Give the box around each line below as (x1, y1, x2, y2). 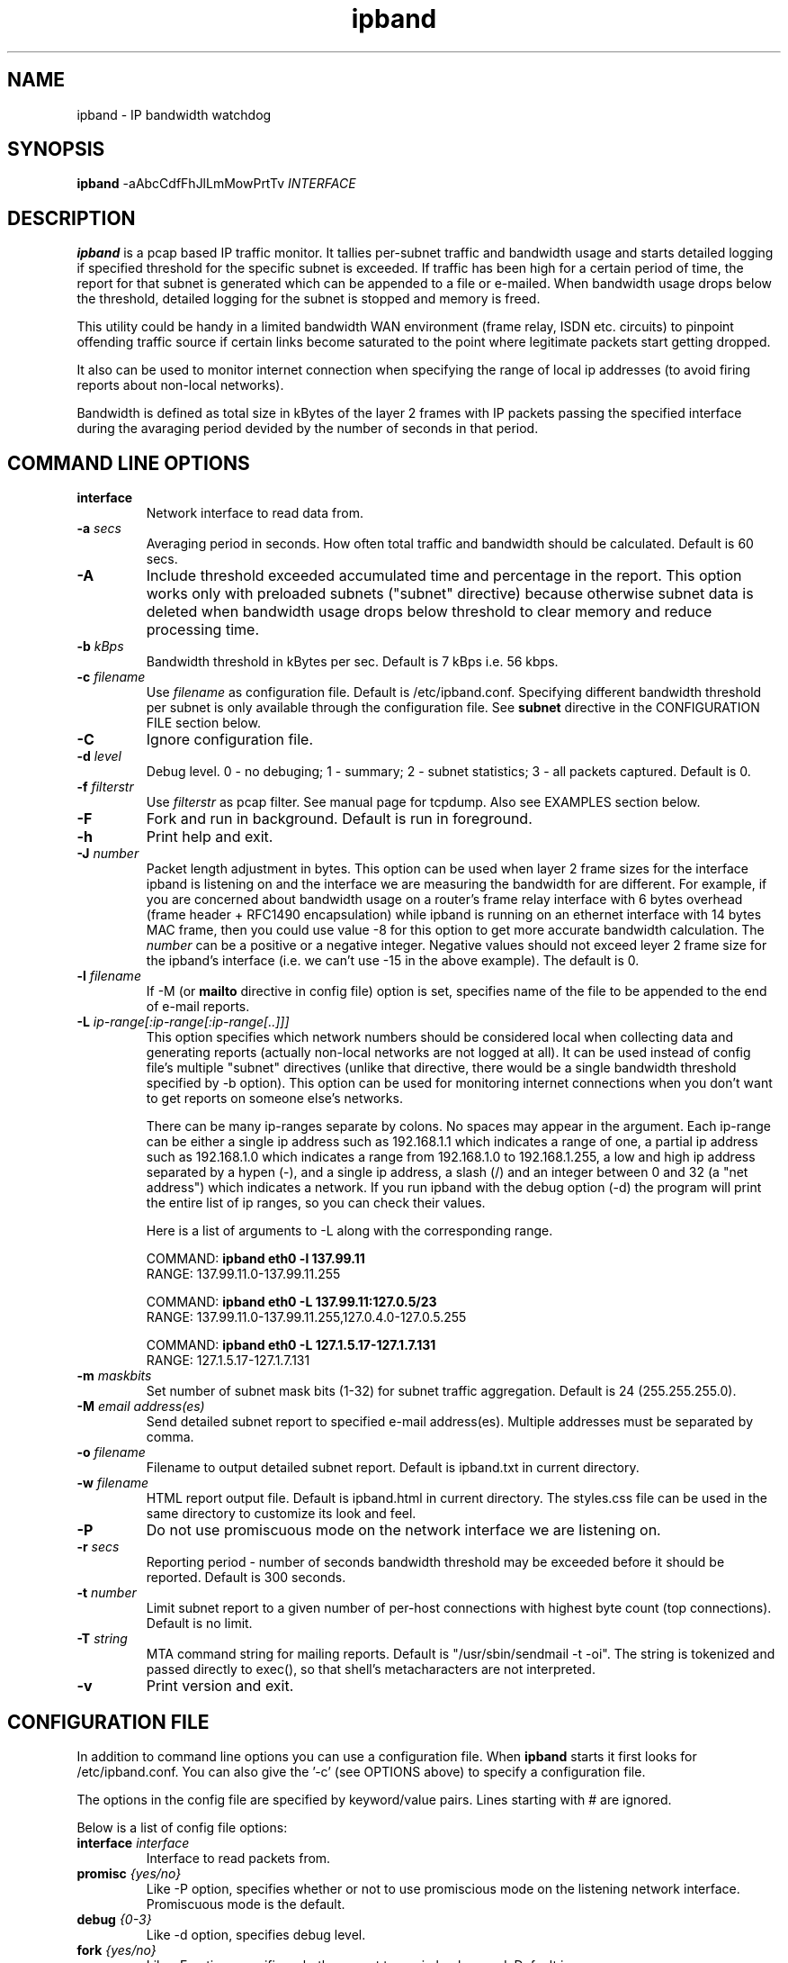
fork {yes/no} (76, 1941, 157, 1958)
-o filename (76, 1444, 146, 1461)
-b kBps (76, 638, 124, 655)
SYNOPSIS (7, 138, 105, 161)
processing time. (146, 620, 259, 639)
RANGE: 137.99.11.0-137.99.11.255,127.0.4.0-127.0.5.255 (146, 1309, 467, 1325)
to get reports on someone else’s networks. (146, 1090, 403, 1107)
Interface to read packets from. (146, 1850, 331, 1866)
